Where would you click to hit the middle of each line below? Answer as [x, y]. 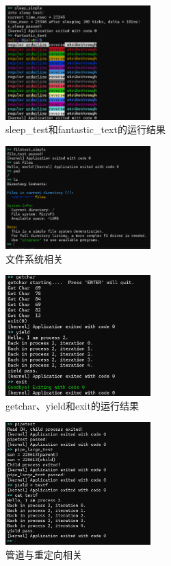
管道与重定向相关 [44, 554]
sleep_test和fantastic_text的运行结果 [85, 129]
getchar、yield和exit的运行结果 [72, 405]
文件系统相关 [34, 258]
